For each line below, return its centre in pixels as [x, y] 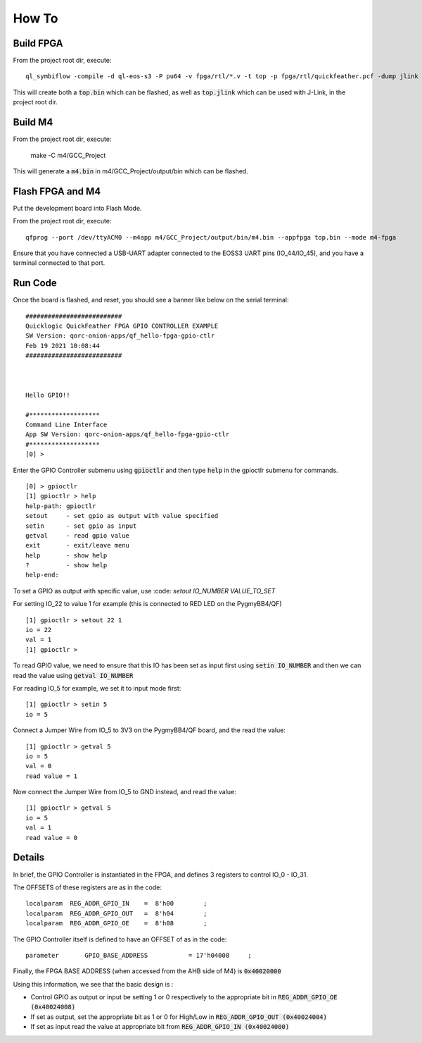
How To [36, 18]
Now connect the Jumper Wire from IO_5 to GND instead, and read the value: [125, 792]
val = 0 [39, 766]
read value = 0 [52, 838]
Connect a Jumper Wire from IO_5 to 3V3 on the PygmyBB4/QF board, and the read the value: [149, 730]
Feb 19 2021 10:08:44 [63, 346]
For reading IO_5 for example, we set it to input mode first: [97, 688]
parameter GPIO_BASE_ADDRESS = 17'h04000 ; [139, 955]
